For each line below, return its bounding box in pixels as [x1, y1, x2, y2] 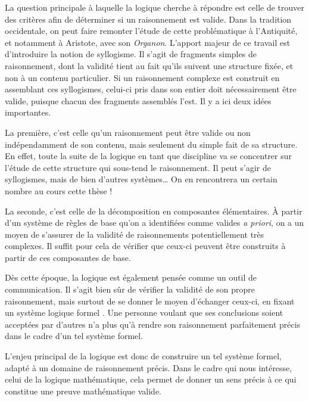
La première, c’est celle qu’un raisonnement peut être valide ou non [5, 126, 251, 138]
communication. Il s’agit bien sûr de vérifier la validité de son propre [5, 283, 255, 296]
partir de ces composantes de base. [5, 251, 131, 263]
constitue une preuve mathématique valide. [5, 384, 162, 397]
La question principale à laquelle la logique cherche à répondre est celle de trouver [5, 1, 305, 13]
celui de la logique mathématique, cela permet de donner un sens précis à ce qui [5, 373, 296, 386]
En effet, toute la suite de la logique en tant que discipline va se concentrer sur [5, 150, 292, 162]
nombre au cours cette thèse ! [5, 184, 113, 197]
